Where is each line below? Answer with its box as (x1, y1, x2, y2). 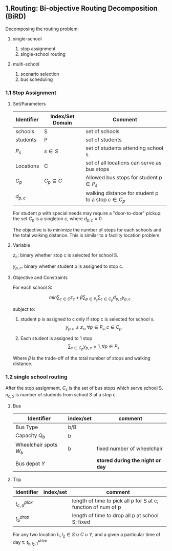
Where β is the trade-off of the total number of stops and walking (12, 355, 151, 361)
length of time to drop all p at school (72, 512, 159, 519)
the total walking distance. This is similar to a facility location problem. (12, 232, 161, 239)
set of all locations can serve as (85, 159, 162, 166)
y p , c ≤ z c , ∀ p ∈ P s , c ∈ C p (66, 324, 122, 331)
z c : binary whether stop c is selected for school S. (12, 252, 119, 260)
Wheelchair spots (15, 441, 58, 448)
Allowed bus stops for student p (85, 174, 162, 181)
